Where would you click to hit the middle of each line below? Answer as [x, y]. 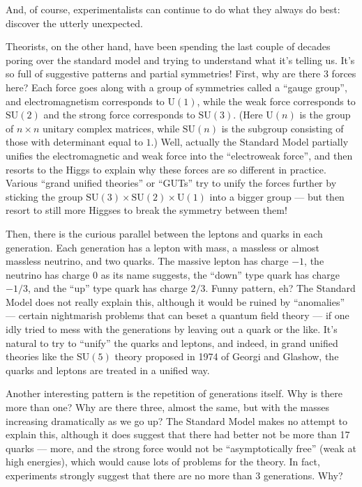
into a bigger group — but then [277, 196]
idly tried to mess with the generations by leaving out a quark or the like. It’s [172, 329]
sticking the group [44, 196]
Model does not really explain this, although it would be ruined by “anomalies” [175, 301]
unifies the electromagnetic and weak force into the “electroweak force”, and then [179, 155]
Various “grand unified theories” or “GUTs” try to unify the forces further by [171, 183]
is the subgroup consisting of [282, 128]
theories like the [40, 356]
